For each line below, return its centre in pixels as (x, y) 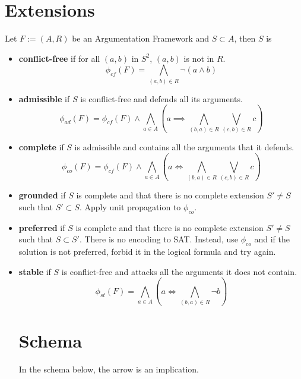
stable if (35, 271)
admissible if (44, 98)
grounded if (42, 195)
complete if (41, 146)
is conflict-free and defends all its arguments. (161, 98)
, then (245, 38)
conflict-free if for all (59, 58)
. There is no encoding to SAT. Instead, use (159, 239)
